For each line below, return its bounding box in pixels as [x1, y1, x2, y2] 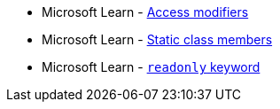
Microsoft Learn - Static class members [42, 32, 273, 47]
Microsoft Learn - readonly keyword [42, 59, 261, 74]
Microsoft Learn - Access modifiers [42, 4, 249, 19]
